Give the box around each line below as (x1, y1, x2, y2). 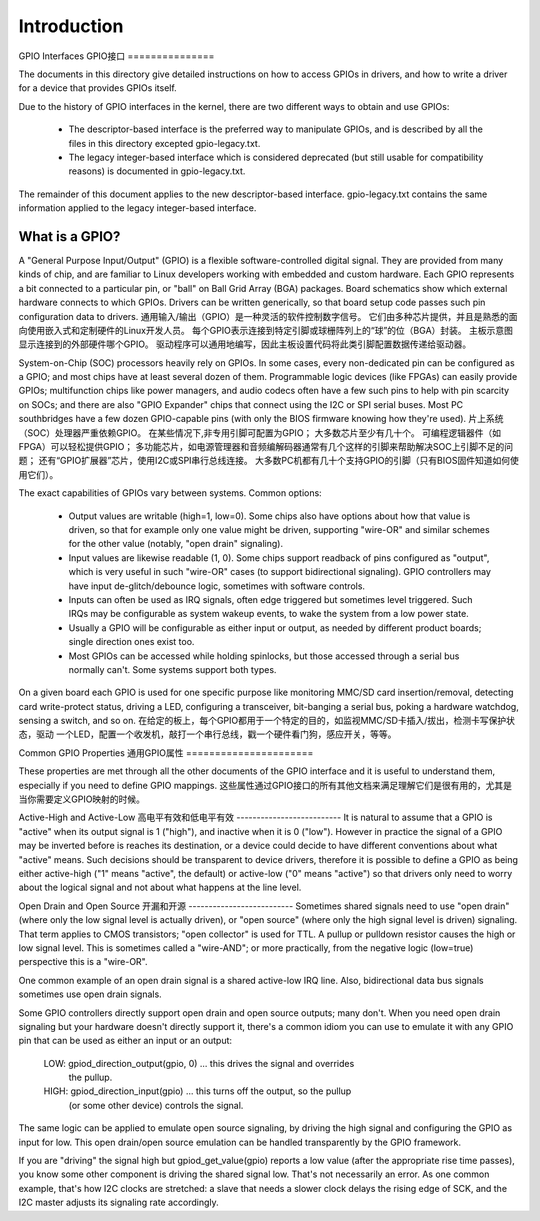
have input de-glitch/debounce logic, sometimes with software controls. (68, 580, 365, 592)
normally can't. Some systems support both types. (68, 663, 277, 675)
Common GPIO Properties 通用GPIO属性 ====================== (18, 746, 314, 759)
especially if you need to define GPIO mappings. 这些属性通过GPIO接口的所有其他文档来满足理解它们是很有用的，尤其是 (18, 779, 512, 791)
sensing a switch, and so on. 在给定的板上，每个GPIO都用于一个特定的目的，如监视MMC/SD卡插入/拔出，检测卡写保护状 (18, 715, 515, 727)
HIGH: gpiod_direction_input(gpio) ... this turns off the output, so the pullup (43, 1085, 352, 1097)
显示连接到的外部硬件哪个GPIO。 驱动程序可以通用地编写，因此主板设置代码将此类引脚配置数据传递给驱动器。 (18, 338, 472, 350)
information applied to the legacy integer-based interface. (18, 202, 257, 214)
